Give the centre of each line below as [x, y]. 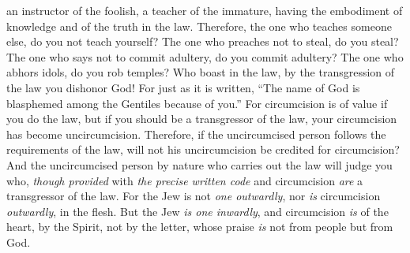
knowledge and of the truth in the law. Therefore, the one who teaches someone [199, 26]
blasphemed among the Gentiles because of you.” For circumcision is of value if [197, 103]
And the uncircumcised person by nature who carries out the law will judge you [199, 164]
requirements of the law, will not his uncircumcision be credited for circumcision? [203, 149]
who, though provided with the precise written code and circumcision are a [185, 180]
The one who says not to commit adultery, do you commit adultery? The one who [205, 56]
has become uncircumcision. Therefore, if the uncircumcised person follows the [196, 134]
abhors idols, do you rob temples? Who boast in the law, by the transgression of [201, 72]
